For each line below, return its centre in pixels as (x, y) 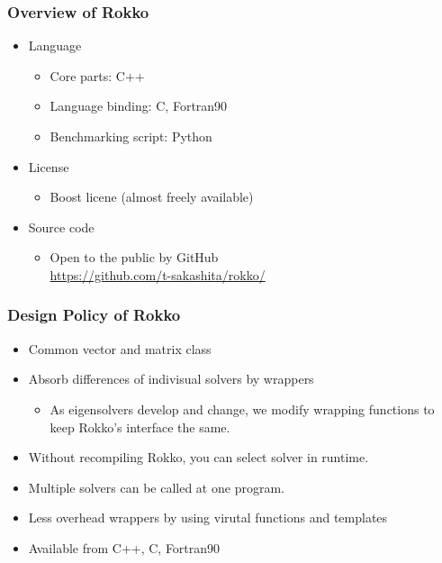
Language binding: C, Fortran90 (139, 106)
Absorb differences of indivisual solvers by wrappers (171, 379)
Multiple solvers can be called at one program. (156, 487)
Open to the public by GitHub (134, 257)
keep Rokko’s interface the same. (140, 427)
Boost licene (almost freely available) (152, 197)
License (49, 166)
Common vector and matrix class (120, 348)
